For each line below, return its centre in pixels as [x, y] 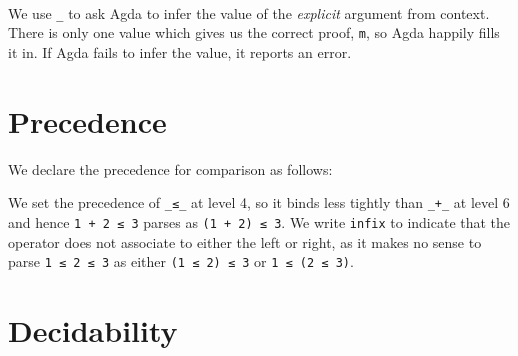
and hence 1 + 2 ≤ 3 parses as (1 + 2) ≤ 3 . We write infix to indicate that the [259, 221]
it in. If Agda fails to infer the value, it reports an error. [180, 51]
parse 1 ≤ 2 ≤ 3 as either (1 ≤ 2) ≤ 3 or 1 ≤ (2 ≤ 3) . [181, 261]
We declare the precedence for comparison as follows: [170, 168]
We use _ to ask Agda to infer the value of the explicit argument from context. [249, 12]
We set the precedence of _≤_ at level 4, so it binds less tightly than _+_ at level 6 [259, 202]
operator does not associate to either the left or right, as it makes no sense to [245, 241]
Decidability [93, 329]
